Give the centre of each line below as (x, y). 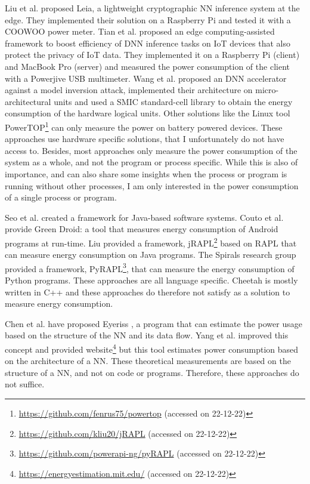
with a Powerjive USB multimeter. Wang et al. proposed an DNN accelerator (146, 78)
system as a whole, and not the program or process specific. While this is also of (151, 162)
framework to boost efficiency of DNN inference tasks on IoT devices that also (148, 43)
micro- (267, 90)
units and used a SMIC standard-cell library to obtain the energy (173, 101)
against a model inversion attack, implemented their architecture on (129, 90)
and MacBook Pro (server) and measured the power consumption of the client (147, 66)
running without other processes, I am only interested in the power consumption (152, 185)
